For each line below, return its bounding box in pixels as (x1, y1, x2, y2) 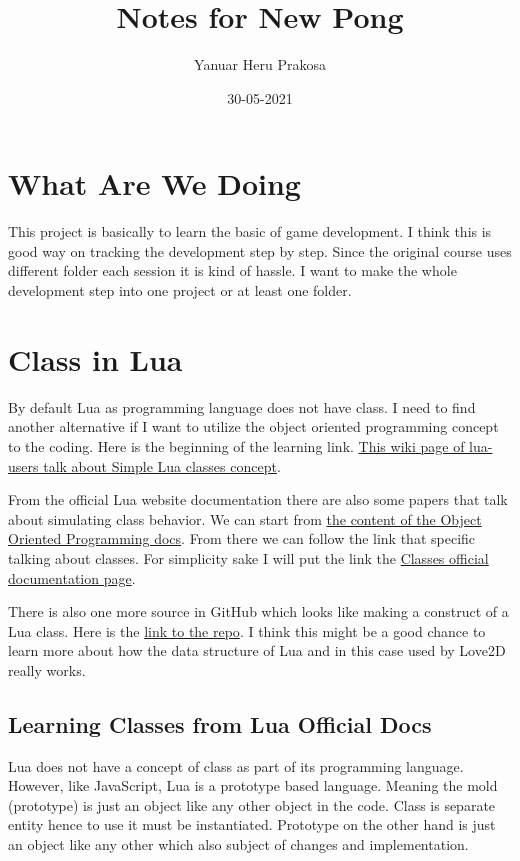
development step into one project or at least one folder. (8, 280, 352, 301)
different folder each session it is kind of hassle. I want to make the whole (8, 260, 457, 281)
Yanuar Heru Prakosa (194, 54, 326, 75)
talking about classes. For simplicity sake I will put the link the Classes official (8, 547, 489, 568)
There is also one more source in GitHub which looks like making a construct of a (8, 601, 509, 622)
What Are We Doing (8, 163, 301, 204)
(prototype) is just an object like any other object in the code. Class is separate (8, 794, 496, 815)
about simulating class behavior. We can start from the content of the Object (8, 508, 482, 529)
